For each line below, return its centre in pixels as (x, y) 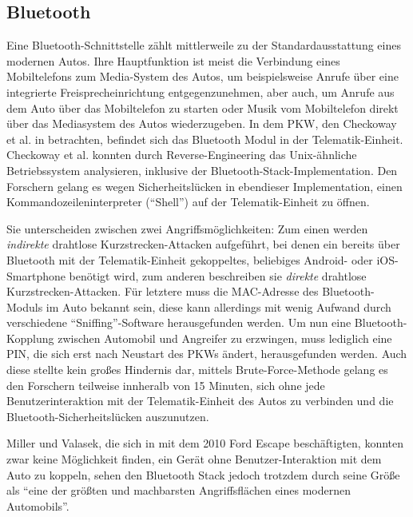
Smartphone (36, 275)
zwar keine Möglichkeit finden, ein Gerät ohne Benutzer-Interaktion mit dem (194, 459)
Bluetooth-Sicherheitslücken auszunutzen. (108, 416)
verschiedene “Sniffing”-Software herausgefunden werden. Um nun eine (179, 322)
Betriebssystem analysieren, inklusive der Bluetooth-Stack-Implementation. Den (202, 170)
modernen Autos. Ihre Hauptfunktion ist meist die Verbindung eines (173, 60)
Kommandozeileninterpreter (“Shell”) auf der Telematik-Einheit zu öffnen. (188, 202)
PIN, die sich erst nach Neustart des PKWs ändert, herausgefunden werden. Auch (207, 354)
